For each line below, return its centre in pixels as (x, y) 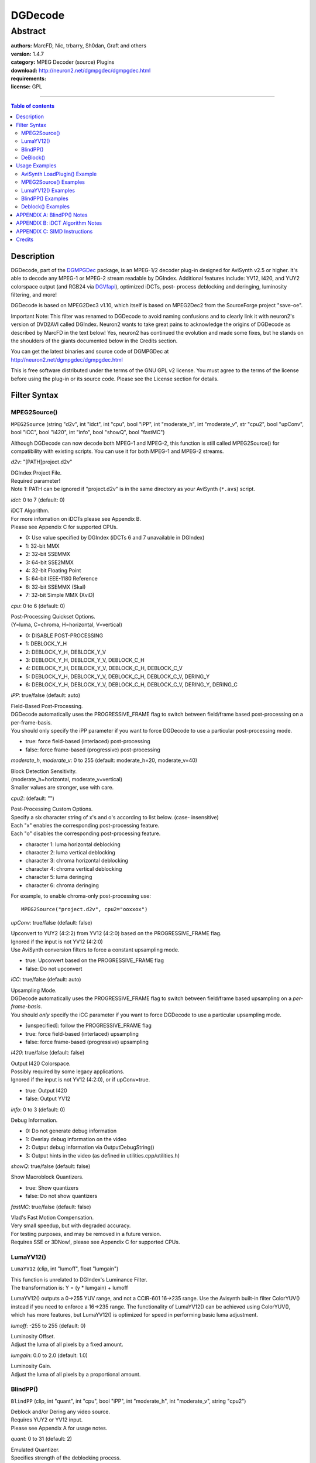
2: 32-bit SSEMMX (48, 554)
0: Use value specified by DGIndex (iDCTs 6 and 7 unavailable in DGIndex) (115, 538)
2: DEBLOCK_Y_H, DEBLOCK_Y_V (66, 652)
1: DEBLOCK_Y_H (46, 644)
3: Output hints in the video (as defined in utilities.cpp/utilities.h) (103, 1155)
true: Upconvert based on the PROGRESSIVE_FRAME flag (95, 960)
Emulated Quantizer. (35, 1450)
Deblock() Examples (46, 207)
